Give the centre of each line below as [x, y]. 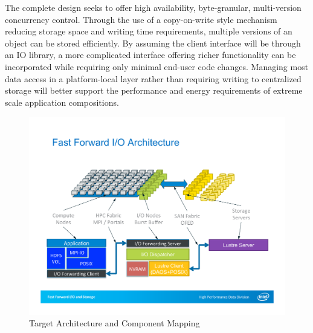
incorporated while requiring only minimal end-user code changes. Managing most [157, 66]
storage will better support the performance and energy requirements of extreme [154, 90]
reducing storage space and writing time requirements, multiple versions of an [149, 31]
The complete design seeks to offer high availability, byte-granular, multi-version [153, 7]
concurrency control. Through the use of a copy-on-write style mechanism [141, 19]
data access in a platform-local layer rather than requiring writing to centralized [153, 78]
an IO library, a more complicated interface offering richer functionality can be [150, 55]
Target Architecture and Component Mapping [115, 323]
